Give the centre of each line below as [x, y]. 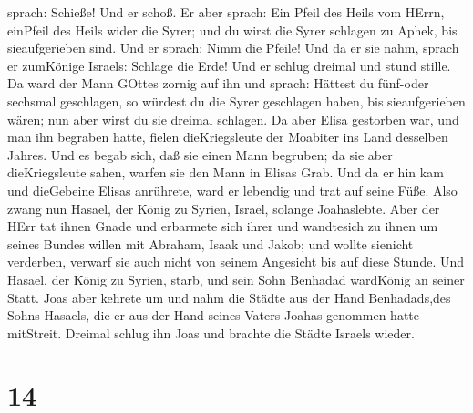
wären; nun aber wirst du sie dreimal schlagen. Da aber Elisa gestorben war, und [233, 119]
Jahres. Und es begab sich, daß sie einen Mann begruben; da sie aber [200, 154]
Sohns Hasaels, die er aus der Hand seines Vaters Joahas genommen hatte [213, 315]
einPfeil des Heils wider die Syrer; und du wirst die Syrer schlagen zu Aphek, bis [232, 30]
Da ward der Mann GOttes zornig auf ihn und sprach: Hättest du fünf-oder [218, 83]
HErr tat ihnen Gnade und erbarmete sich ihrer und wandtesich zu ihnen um [223, 226]
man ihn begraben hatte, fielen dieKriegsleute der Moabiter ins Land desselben [228, 137]
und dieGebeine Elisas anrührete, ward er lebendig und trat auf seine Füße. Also [232, 190]
